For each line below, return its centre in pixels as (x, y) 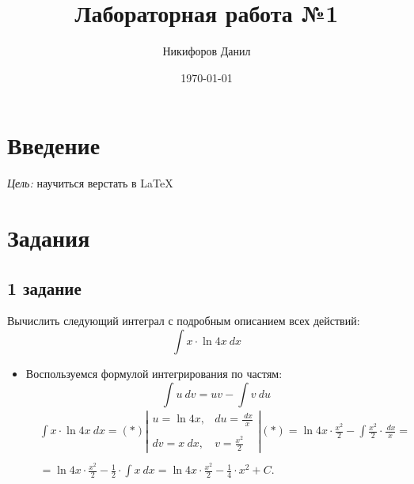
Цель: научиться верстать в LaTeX (90, 183)
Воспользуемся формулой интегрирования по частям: (154, 374)
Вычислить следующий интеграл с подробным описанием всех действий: (184, 321)
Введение (54, 145)
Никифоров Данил (207, 51)
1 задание (44, 287)
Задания (49, 238)
